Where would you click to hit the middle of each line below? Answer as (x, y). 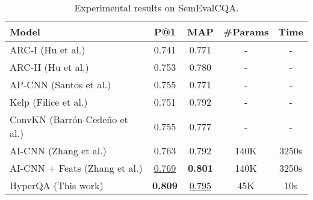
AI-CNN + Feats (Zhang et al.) (76, 168)
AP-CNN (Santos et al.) (60, 84)
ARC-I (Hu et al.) (48, 50)
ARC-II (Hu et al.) (49, 67)
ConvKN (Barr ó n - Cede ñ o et (69, 119)
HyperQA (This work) (57, 185)
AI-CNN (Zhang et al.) (58, 150)
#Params (246, 32)
